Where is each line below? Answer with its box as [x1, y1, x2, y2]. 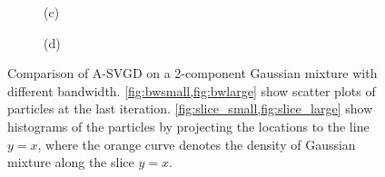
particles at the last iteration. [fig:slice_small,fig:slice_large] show [7, 99, 373, 118]
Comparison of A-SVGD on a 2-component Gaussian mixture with [7, 64, 378, 83]
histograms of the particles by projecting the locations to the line [7, 116, 370, 135]
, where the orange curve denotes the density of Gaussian [37, 134, 356, 153]
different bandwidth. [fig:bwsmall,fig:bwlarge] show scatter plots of [7, 81, 376, 100]
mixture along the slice [7, 152, 134, 172]
